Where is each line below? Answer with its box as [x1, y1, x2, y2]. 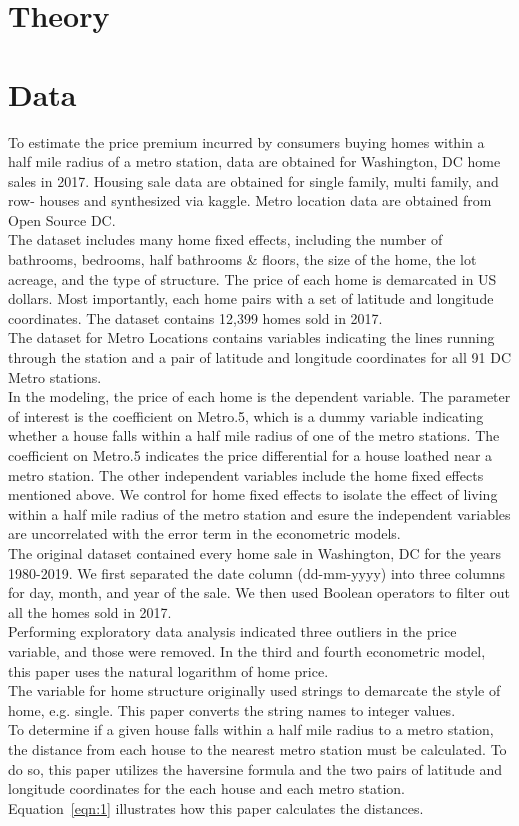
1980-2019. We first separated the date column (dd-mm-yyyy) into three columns [8, 562, 505, 583]
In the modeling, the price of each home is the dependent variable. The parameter [8, 386, 511, 407]
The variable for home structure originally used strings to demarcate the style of [8, 680, 501, 701]
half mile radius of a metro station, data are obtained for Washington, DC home [8, 151, 501, 172]
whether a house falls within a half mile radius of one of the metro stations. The [8, 425, 500, 446]
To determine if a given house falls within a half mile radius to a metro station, [8, 719, 494, 740]
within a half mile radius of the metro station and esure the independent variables [8, 503, 511, 524]
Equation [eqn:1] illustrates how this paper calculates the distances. [8, 797, 424, 818]
